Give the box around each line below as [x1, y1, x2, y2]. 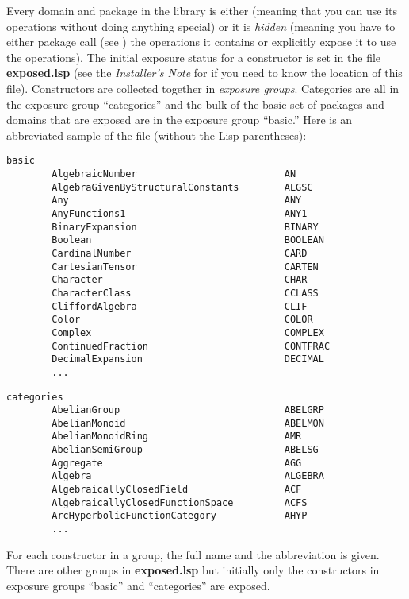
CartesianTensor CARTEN [52, 261, 319, 272]
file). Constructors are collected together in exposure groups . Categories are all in [6, 79, 399, 96]
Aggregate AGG [52, 457, 302, 469]
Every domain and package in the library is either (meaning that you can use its [6, 2, 397, 18]
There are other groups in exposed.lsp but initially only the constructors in [6, 562, 380, 578]
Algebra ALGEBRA [52, 470, 324, 482]
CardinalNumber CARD [52, 247, 308, 259]
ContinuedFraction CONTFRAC [52, 340, 331, 352]
